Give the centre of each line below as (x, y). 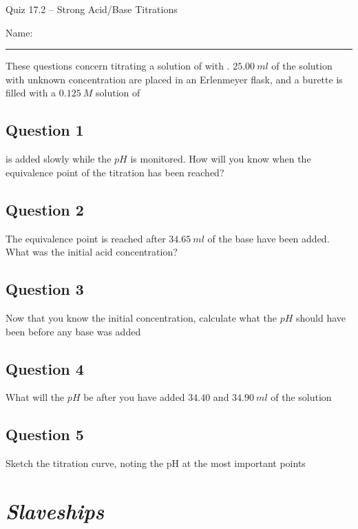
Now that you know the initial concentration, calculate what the (141, 317)
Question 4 (45, 368)
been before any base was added (73, 331)
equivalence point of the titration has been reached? (115, 172)
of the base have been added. (268, 238)
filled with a (31, 93)
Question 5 (45, 434)
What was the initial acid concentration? (92, 252)
